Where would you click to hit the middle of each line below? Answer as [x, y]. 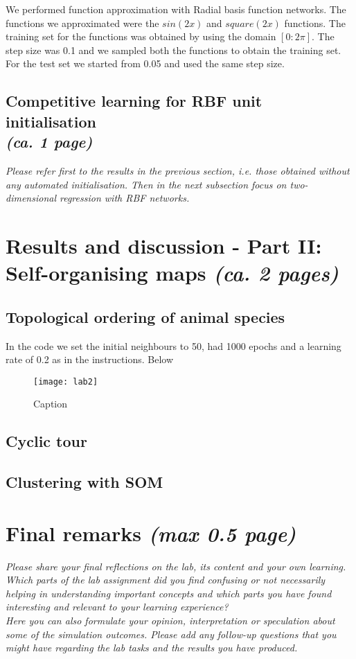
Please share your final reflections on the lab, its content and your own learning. [176, 566]
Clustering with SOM [84, 482]
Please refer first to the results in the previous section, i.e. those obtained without [178, 170]
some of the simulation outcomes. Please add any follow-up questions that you [171, 634]
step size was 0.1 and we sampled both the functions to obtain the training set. [173, 50]
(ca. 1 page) [49, 142]
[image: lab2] [66, 381]
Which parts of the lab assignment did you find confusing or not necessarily [166, 580]
